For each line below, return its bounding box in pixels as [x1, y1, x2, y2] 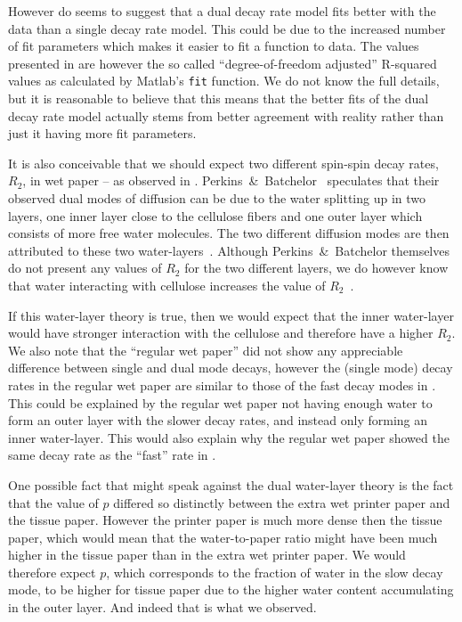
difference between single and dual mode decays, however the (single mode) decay [8, 358, 453, 377]
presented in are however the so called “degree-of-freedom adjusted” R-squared [8, 53, 437, 72]
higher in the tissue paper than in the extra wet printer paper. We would [8, 545, 406, 564]
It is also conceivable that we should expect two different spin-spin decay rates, [8, 153, 439, 172]
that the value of [8, 493, 99, 512]
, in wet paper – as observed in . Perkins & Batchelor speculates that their [22, 171, 440, 190]
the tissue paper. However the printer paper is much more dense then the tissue [8, 511, 442, 529]
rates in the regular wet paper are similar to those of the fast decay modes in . [8, 375, 436, 394]
